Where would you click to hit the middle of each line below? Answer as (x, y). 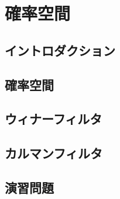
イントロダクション (60, 50)
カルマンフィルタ (54, 153)
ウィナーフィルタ (54, 119)
